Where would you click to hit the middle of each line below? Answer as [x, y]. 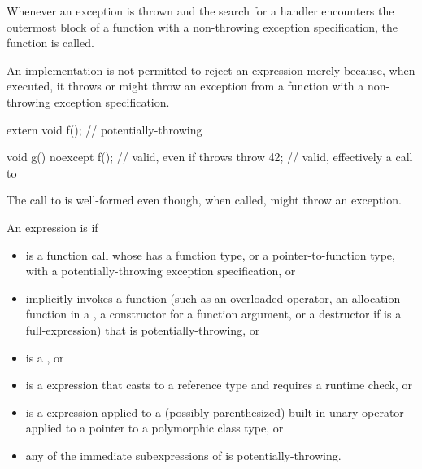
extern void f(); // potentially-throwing [104, 129]
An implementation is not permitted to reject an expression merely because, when [211, 70]
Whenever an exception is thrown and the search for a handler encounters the [200, 11]
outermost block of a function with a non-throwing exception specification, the [202, 26]
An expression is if [52, 227]
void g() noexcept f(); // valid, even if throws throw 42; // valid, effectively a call [210, 157]
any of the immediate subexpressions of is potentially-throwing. [183, 455]
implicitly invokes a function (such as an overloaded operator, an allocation [213, 298]
